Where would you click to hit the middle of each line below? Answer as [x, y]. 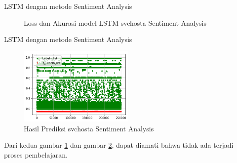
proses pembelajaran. [36, 155]
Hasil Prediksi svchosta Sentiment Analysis [89, 128]
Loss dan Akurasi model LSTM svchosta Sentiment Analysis [115, 22]
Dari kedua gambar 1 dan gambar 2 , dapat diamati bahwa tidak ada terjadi [119, 145]
